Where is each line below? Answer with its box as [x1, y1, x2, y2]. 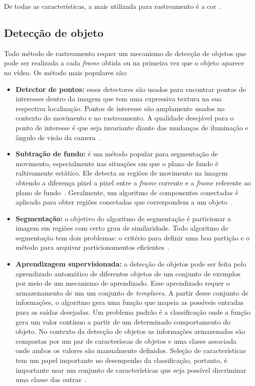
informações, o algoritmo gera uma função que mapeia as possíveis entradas [15, 297, 244, 307]
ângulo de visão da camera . [15, 132, 101, 142]
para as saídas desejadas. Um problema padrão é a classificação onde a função [15, 307, 251, 317]
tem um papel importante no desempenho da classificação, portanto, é [15, 355, 227, 365]
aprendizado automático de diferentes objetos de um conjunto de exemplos [15, 268, 241, 278]
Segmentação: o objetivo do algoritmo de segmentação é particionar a [15, 213, 231, 223]
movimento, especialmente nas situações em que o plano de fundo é [15, 158, 219, 168]
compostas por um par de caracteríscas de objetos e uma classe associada [15, 335, 237, 346]
